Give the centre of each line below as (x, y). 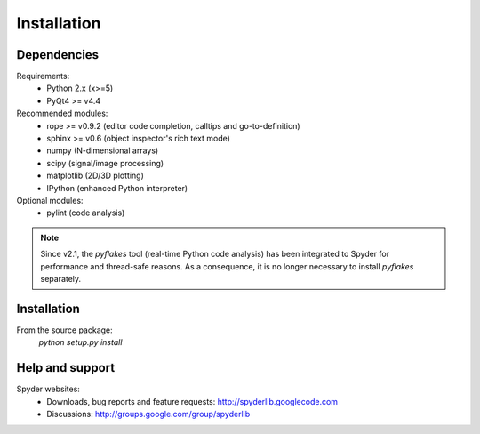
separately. (61, 278)
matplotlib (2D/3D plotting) (95, 176)
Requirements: (43, 76)
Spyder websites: (48, 389)
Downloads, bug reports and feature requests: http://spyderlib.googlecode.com (192, 401)
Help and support (66, 368)
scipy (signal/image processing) (105, 163)
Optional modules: (50, 200)
